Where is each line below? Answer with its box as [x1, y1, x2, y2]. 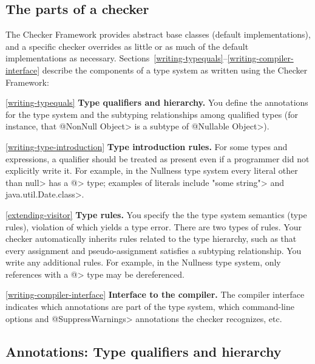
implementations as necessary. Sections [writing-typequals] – [5, 52, 228, 64]
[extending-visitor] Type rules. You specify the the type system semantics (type [5, 208, 307, 221]
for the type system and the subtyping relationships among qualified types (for [5, 108, 299, 120]
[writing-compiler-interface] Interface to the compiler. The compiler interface [5, 288, 305, 301]
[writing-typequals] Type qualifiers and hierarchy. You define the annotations [5, 96, 308, 109]
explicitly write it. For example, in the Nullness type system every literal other [5, 164, 298, 177]
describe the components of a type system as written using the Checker [42, 63, 308, 76]
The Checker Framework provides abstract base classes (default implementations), [5, 28, 311, 41]
